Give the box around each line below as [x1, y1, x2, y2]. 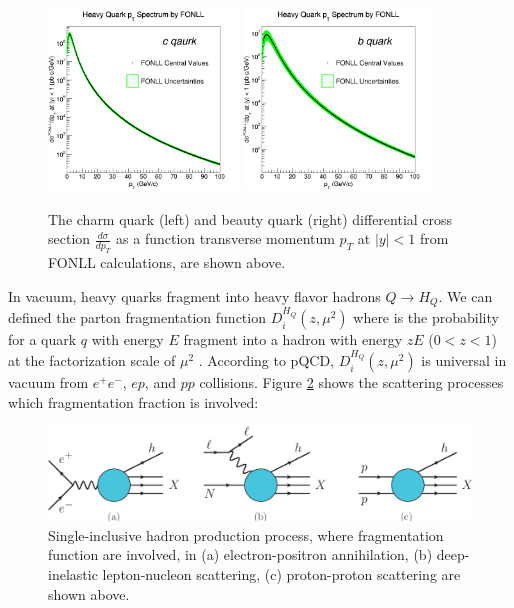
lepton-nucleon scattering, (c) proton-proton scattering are [102, 563, 461, 584]
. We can [438, 285, 493, 306]
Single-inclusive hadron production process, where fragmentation [48, 524, 444, 545]
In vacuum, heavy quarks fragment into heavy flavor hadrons [8, 285, 381, 306]
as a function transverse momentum [116, 228, 335, 249]
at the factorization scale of [8, 350, 176, 371]
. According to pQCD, [198, 350, 334, 371]
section [48, 228, 91, 249]
